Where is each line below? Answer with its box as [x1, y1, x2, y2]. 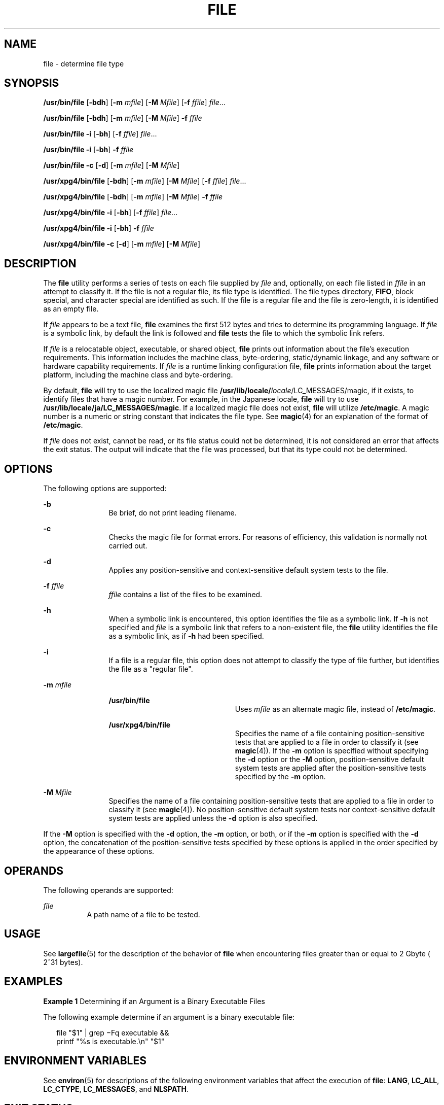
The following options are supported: [43, 484, 167, 493]
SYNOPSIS [4, 77, 59, 90]
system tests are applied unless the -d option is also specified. [108, 814, 318, 823]
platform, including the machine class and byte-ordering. [43, 370, 233, 379]
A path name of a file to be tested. [87, 910, 200, 919]
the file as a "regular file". [108, 665, 193, 674]
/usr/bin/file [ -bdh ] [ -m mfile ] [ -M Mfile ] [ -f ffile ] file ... [43, 98, 226, 107]
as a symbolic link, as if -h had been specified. [108, 632, 264, 641]
